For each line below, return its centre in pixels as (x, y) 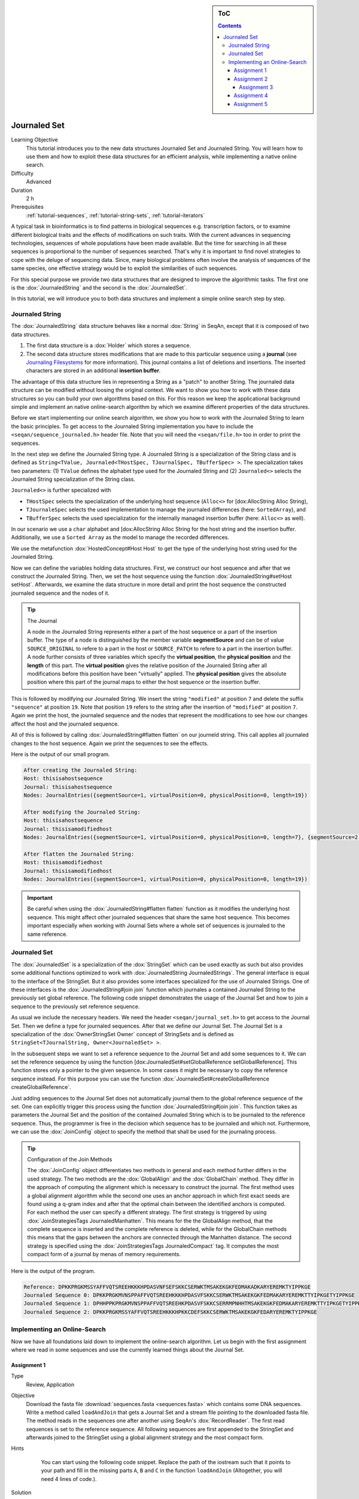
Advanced (39, 182)
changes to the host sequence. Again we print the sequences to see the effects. (110, 743)
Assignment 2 (251, 79)
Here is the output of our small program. (60, 754)
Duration (22, 190)
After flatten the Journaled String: (79, 854)
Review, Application (50, 1384)
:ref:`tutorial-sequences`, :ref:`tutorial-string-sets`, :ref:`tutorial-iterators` (115, 215)
